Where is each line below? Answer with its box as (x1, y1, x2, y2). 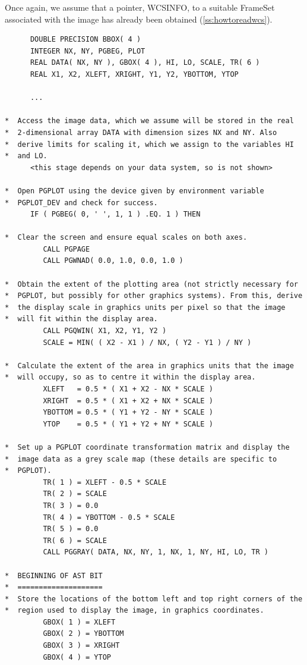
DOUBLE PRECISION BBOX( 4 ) (30, 35, 141, 44)
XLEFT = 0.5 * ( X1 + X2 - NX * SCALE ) (43, 385, 213, 393)
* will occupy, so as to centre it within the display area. (5, 373, 256, 382)
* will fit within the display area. (5, 315, 158, 324)
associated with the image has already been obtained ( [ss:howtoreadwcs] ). (5, 12, 273, 25)
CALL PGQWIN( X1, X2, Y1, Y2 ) (43, 327, 167, 335)
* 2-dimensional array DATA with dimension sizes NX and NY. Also (5, 128, 277, 137)
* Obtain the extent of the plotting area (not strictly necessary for (5, 280, 298, 288)
